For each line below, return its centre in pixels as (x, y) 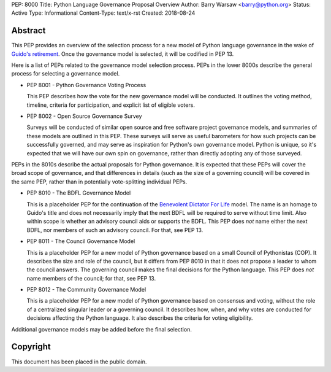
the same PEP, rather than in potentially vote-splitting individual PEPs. (99, 182)
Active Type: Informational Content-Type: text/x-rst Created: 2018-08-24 (103, 13)
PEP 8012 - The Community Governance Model (86, 290)
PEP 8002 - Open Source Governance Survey (84, 116)
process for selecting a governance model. (66, 74)
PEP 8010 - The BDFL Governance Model (79, 193)
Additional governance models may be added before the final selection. (102, 329)
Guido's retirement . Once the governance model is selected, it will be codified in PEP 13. (123, 54)
